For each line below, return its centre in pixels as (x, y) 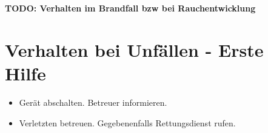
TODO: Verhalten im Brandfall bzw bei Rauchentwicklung (130, 8)
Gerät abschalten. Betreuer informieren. (93, 102)
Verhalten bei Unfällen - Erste (134, 49)
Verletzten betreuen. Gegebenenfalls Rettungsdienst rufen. (127, 122)
